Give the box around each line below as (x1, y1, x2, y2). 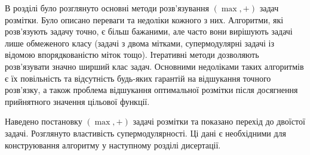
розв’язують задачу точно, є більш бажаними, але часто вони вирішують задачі (5, 25, 293, 38)
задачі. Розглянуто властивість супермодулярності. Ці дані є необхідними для (5, 126, 286, 139)
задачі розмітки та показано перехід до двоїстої (133, 115, 305, 128)
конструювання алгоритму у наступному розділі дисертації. (5, 138, 221, 151)
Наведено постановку (5, 115, 82, 128)
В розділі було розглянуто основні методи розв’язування (5, 2, 209, 14)
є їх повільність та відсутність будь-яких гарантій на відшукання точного (5, 72, 271, 84)
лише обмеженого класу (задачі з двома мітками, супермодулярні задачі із (5, 36, 274, 49)
